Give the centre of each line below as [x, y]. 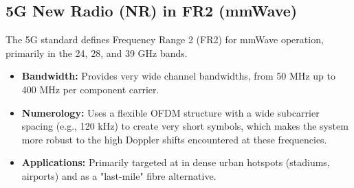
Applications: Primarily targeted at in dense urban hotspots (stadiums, [176, 162]
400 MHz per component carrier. [90, 89]
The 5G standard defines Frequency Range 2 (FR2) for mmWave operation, [165, 39]
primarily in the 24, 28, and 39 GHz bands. [97, 52]
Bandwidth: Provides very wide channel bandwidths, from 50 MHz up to [178, 76]
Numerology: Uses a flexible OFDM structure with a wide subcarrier [170, 112]
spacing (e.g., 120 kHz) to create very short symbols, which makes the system [185, 126]
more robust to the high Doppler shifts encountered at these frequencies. [174, 139]
